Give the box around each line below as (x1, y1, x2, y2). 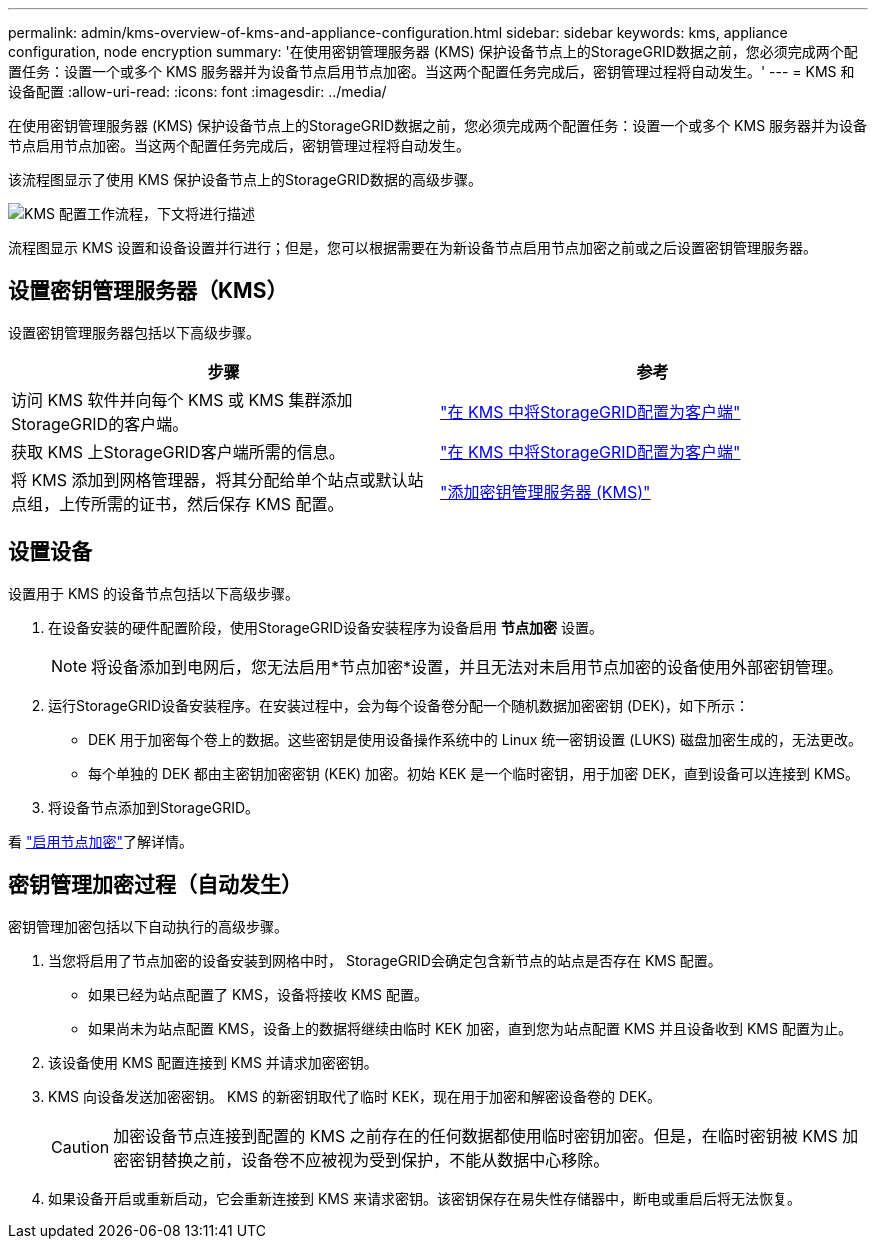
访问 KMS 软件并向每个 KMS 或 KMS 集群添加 (11, 389, 353, 410)
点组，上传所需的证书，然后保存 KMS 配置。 (11, 493, 344, 514)
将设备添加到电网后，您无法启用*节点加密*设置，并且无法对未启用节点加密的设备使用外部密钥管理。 (91, 656, 844, 677)
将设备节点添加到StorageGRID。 (48, 798, 260, 816)
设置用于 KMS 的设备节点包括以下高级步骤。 (8, 584, 299, 602)
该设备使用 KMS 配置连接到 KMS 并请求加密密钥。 (48, 1053, 378, 1071)
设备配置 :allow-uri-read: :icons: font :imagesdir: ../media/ (8, 83, 387, 100)
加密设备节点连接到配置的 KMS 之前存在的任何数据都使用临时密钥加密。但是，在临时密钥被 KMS (113, 1125, 838, 1146)
